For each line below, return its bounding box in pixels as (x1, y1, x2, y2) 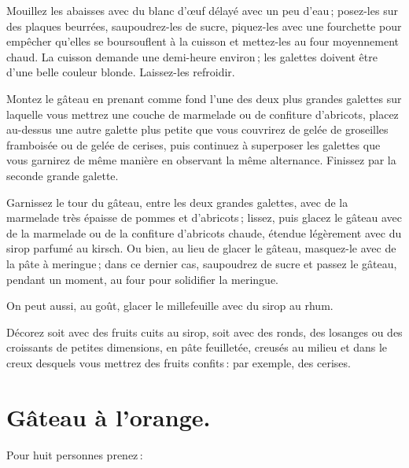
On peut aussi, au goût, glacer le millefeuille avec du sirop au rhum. (6, 297, 333, 314)
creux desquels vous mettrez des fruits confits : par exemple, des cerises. (6, 354, 351, 370)
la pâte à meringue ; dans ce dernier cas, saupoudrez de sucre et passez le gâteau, (6, 255, 397, 271)
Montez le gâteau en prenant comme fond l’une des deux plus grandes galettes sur (6, 90, 402, 106)
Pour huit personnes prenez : (6, 446, 143, 462)
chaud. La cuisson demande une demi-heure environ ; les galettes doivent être (6, 48, 378, 64)
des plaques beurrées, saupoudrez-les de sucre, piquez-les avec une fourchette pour (6, 17, 402, 34)
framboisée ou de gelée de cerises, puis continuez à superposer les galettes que (6, 136, 381, 153)
